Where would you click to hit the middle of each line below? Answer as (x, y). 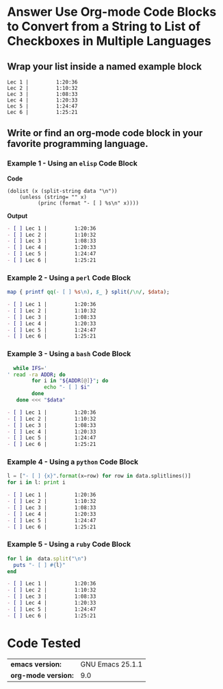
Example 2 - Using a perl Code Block (69, 277)
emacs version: (36, 664)
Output (17, 215)
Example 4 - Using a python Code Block (73, 462)
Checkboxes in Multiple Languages (109, 41)
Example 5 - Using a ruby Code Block (69, 544)
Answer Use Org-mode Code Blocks (112, 12)
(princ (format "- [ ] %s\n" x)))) (88, 203)
